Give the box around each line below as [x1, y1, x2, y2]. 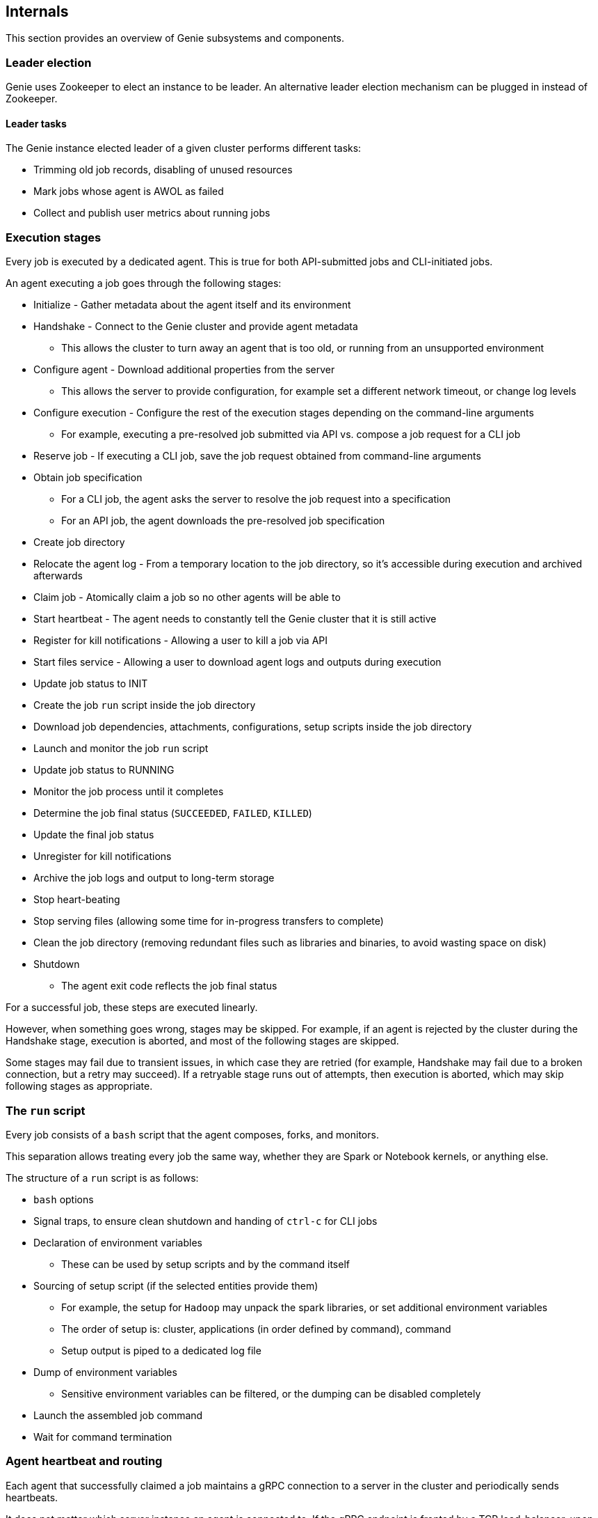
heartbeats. [6, 1491, 58, 1503]
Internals [6, 3, 69, 20]
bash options [33, 1193, 94, 1205]
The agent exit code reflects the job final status [61, 980, 277, 992]
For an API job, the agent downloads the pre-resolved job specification [61, 515, 385, 527]
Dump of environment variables [33, 1366, 177, 1378]
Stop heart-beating [33, 893, 120, 906]
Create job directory [33, 536, 125, 549]
